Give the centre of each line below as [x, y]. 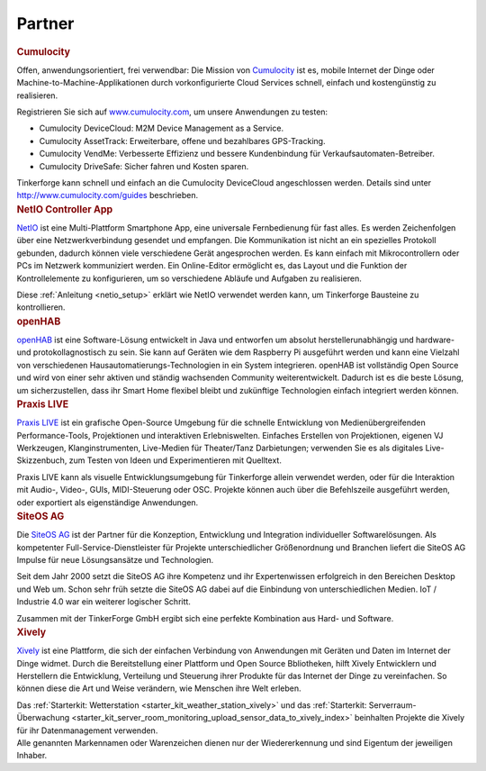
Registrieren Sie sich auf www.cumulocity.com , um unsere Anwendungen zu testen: [172, 112]
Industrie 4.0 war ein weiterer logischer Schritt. [103, 602]
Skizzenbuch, [42, 460]
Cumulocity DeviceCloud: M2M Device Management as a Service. [161, 128]
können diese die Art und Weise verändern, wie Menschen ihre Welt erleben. [159, 688]
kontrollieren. [41, 307]
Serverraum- [392, 705]
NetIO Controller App [65, 209]
